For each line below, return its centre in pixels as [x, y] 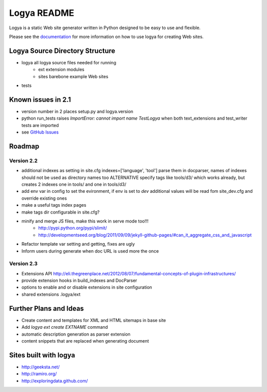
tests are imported [40, 125]
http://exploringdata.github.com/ [55, 381]
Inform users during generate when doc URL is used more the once [90, 251]
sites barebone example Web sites [73, 76]
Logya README [42, 13]
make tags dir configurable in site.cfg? [61, 212]
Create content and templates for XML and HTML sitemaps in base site [94, 320]
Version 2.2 [23, 161]
